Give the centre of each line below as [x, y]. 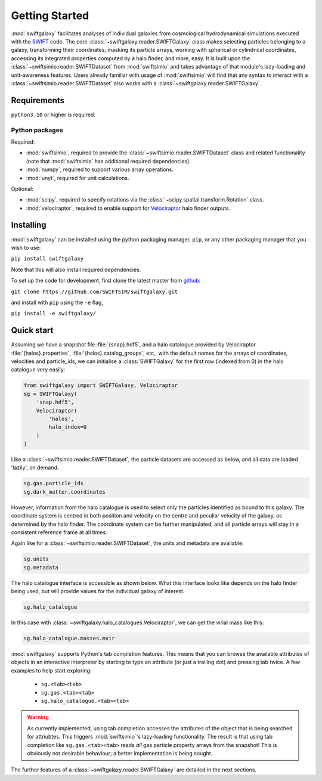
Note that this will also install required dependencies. [76, 269]
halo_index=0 [68, 427]
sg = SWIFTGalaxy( [50, 394]
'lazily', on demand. [35, 467]
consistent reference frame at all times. [59, 532]
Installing [29, 225]
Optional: [22, 188]
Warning [38, 717]
